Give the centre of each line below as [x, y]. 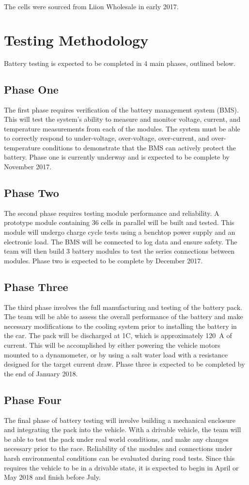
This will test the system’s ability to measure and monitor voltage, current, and [122, 119]
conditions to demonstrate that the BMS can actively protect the [139, 147]
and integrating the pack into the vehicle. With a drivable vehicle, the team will [123, 429]
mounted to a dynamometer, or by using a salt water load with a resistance [116, 354]
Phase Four [33, 399]
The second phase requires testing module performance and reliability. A [112, 213]
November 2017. [28, 167]
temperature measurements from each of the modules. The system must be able [122, 128]
